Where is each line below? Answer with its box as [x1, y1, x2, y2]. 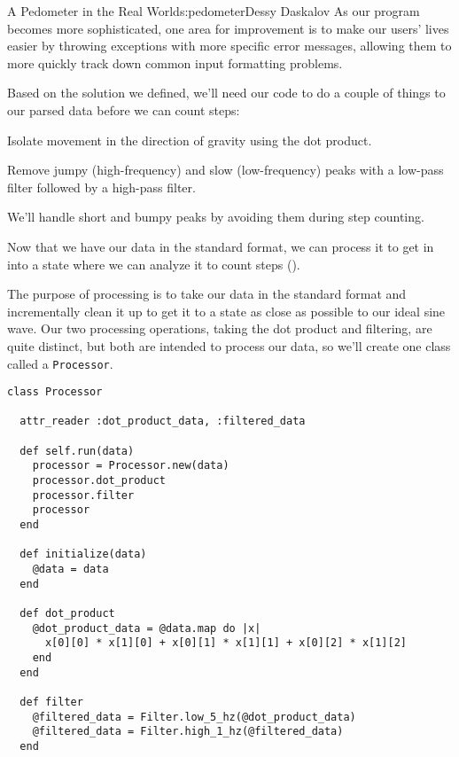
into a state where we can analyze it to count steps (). [7, 254, 300, 273]
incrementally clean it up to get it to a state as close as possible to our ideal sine [7, 301, 446, 320]
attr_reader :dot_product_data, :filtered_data [19, 415, 306, 428]
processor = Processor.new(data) [32, 459, 229, 472]
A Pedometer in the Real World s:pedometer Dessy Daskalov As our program [7, 2, 420, 20]
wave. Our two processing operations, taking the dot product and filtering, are [7, 319, 432, 338]
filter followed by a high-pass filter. [7, 177, 196, 196]
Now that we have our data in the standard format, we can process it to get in [7, 237, 434, 255]
